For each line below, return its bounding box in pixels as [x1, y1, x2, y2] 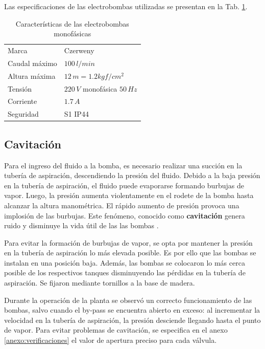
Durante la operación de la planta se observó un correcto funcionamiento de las [4, 294, 252, 305]
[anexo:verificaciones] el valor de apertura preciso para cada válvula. [4, 335, 217, 345]
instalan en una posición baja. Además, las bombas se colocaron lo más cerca [4, 257, 245, 268]
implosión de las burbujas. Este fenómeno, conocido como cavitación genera [4, 210, 245, 221]
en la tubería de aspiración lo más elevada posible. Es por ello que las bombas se [4, 247, 256, 258]
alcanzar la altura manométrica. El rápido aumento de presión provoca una [4, 200, 239, 210]
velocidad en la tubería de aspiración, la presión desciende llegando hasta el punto [4, 314, 261, 325]
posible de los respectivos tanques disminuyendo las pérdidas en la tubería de [4, 267, 246, 278]
